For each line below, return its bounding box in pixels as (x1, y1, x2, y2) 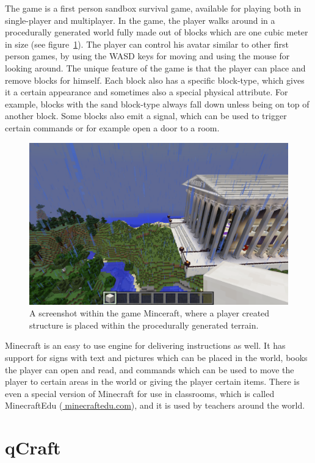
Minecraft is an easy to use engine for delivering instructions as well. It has (5, 339, 286, 352)
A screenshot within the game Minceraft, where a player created (29, 307, 270, 319)
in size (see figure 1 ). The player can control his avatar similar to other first (5, 37, 289, 50)
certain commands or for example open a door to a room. (5, 121, 220, 134)
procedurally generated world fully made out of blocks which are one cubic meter (5, 26, 308, 38)
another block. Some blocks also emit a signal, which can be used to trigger (5, 109, 287, 122)
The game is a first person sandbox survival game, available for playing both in (5, 2, 302, 14)
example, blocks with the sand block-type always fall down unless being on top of (5, 97, 310, 110)
